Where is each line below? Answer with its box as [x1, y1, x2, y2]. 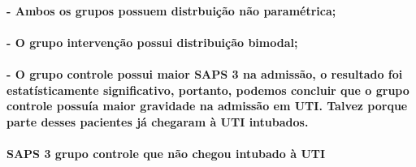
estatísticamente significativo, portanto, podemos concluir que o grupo [6, 81, 409, 98]
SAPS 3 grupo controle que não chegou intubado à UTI [6, 144, 326, 161]
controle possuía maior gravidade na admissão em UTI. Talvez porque [6, 97, 408, 114]
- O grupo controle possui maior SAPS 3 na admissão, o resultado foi [6, 65, 403, 82]
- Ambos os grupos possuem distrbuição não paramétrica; [6, 2, 336, 19]
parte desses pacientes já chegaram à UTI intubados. [6, 113, 309, 130]
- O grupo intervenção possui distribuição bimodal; [6, 33, 298, 50]
